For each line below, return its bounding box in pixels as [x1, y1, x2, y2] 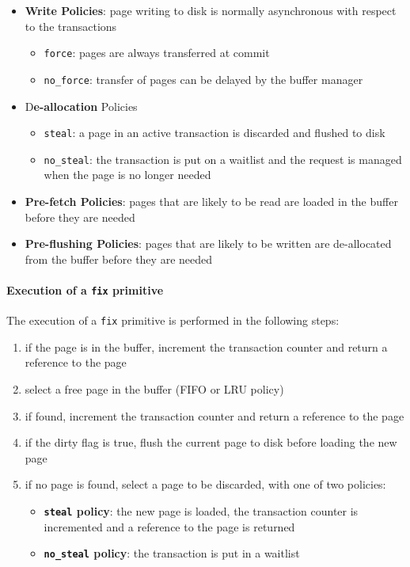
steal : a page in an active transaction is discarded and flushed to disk [44, 124, 385, 141]
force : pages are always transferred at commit [44, 44, 270, 61]
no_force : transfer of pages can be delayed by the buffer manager [44, 70, 363, 87]
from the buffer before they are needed [25, 250, 213, 267]
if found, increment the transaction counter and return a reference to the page [25, 407, 404, 424]
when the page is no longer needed [44, 166, 211, 183]
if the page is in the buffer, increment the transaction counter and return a [25, 338, 388, 355]
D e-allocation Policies [25, 97, 138, 114]
